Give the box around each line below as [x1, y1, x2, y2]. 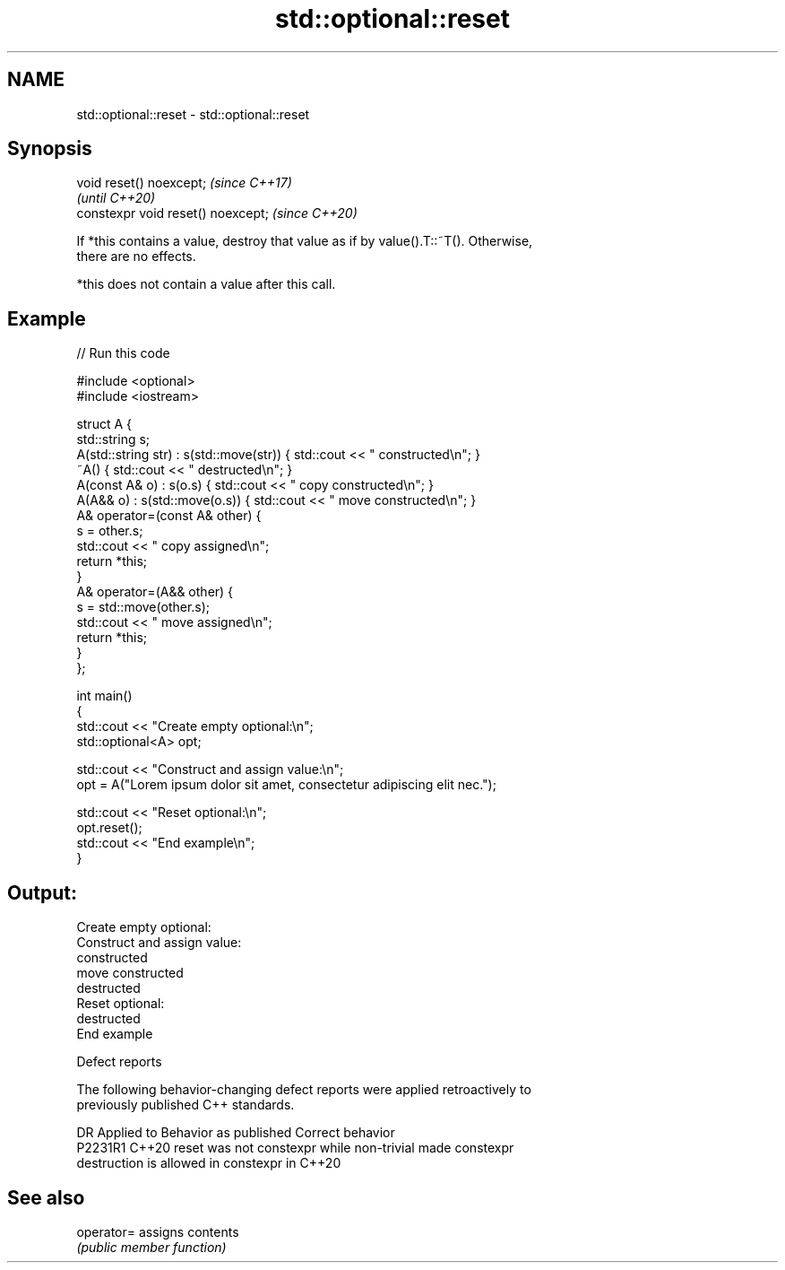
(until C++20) [76, 190, 156, 206]
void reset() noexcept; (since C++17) [76, 175, 292, 191]
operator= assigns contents [76, 1223, 239, 1240]
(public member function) [76, 1239, 227, 1255]
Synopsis [7, 137, 92, 161]
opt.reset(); [76, 820, 142, 836]
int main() [76, 688, 133, 704]
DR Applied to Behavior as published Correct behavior [76, 1125, 395, 1141]
